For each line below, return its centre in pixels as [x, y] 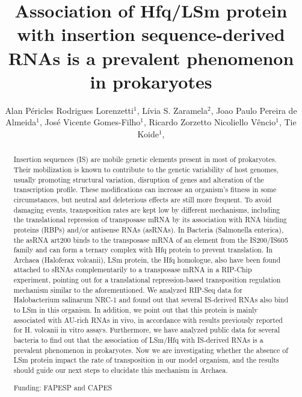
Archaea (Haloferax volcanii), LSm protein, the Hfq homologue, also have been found [147, 259]
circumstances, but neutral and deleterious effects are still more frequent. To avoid [143, 199]
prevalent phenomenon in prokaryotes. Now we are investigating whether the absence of [151, 350]
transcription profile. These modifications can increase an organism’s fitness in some [145, 189]
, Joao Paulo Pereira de [254, 110]
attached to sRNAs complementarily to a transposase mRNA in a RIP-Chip [133, 270]
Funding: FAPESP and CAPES [63, 387]
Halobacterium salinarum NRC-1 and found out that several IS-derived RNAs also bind [151, 300]
